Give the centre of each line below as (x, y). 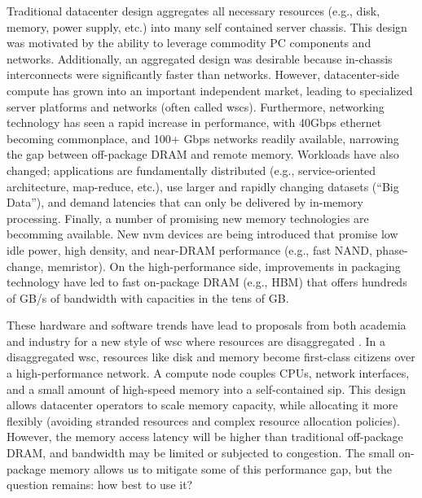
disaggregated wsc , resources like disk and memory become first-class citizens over (211, 357)
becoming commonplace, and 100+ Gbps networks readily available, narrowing (203, 138)
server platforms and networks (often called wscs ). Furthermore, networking (196, 106)
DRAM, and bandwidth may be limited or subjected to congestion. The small (201, 453)
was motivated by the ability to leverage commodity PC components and (189, 43)
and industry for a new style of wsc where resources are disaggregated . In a (196, 341)
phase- (392, 249)
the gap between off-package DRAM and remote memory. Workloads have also (203, 154)
